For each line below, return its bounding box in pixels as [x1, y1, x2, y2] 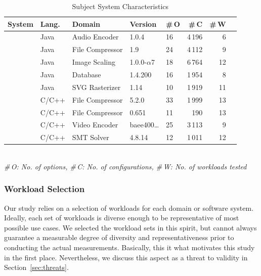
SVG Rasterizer [72, 81, 121, 92]
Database [72, 69, 101, 79]
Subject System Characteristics [72, 1, 169, 11]
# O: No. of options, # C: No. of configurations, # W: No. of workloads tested [4, 161, 247, 171]
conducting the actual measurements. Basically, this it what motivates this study [4, 242, 255, 253]
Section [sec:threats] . [4, 262, 69, 272]
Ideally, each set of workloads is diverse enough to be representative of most [4, 212, 239, 223]
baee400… [129, 119, 159, 130]
